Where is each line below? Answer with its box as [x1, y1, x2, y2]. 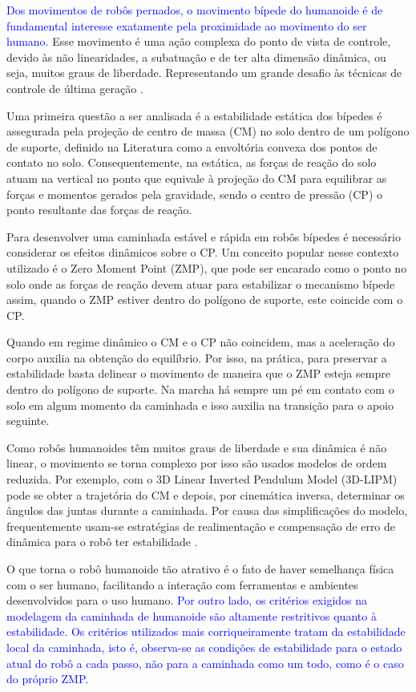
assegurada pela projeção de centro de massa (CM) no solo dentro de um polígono [6, 123, 410, 140]
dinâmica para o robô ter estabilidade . [6, 533, 198, 550]
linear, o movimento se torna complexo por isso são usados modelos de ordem [6, 455, 387, 471]
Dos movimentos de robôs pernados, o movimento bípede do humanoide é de [6, 2, 383, 18]
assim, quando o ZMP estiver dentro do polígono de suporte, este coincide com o [6, 291, 403, 308]
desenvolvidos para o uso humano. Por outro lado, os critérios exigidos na [6, 592, 368, 609]
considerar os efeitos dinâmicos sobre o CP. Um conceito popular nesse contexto [6, 244, 399, 261]
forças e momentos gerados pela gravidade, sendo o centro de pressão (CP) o [6, 185, 383, 202]
